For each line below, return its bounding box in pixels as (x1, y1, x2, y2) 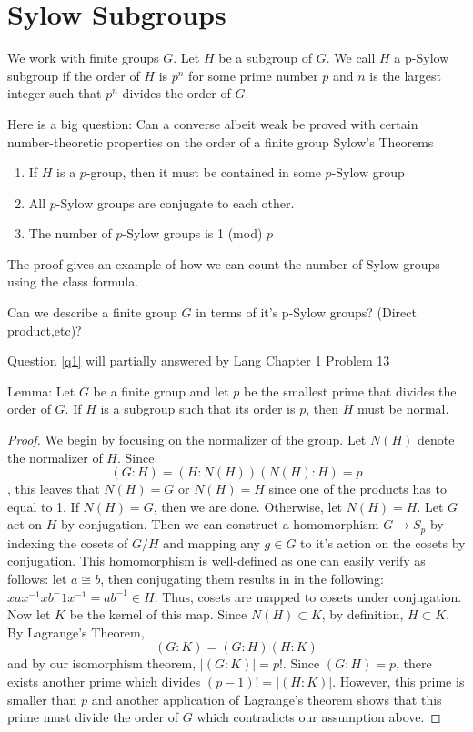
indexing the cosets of (7, 533, 128, 552)
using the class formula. (7, 272, 139, 291)
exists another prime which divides (7, 672, 201, 691)
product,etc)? (7, 320, 82, 339)
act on (7, 515, 43, 534)
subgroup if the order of (7, 65, 140, 85)
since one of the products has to (268, 479, 447, 498)
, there (396, 654, 432, 673)
